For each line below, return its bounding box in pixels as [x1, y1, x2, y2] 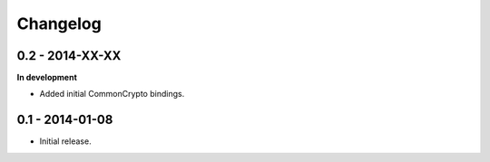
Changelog [16, 14, 102, 33]
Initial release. [39, 136, 92, 147]
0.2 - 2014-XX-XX [16, 48, 122, 63]
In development [16, 72, 77, 83]
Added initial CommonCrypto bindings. [39, 89, 185, 100]
